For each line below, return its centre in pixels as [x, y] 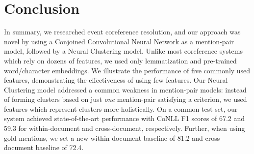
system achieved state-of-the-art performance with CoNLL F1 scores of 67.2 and [125, 118]
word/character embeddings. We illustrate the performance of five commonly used [127, 70]
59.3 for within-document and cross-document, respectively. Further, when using [125, 128]
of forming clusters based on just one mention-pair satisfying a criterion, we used [126, 99]
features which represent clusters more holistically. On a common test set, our [121, 108]
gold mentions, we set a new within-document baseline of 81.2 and [103, 138]
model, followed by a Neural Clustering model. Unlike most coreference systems [123, 51]
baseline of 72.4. [60, 147]
